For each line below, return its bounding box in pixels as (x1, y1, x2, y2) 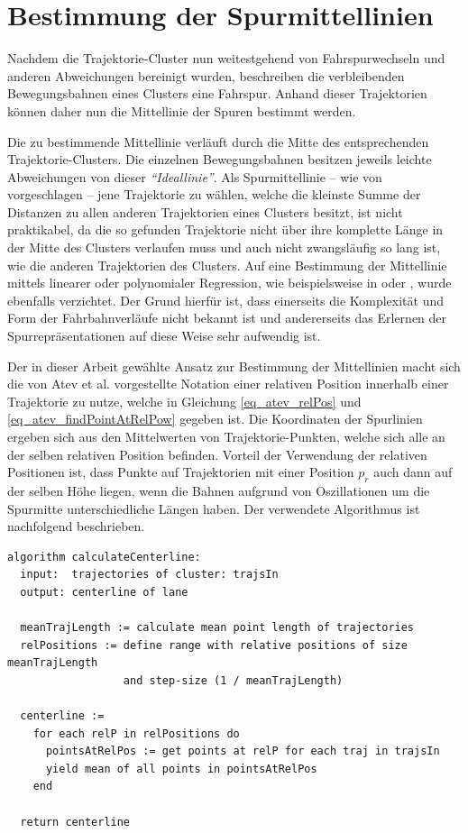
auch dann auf (373, 462, 453, 481)
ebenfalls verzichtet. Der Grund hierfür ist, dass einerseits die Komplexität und (7, 290, 445, 309)
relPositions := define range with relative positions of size (20, 638, 408, 652)
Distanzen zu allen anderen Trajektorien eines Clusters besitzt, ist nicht (7, 202, 403, 221)
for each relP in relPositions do (32, 727, 240, 740)
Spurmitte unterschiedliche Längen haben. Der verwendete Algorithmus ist (7, 499, 420, 517)
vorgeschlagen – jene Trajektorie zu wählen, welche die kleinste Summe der (7, 185, 421, 204)
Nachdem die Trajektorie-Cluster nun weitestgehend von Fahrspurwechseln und (7, 49, 445, 68)
